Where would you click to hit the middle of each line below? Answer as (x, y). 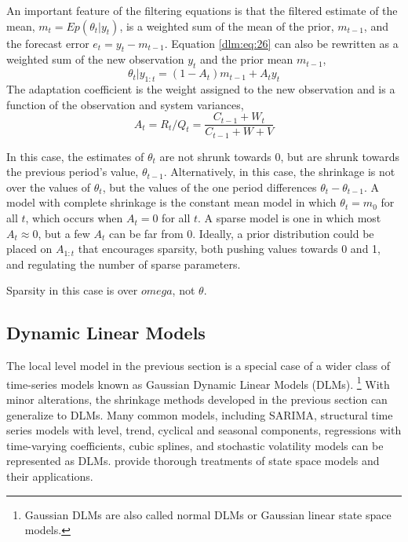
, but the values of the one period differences (209, 187)
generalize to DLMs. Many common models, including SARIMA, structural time (200, 414)
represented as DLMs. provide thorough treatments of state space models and (193, 461)
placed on (29, 249)
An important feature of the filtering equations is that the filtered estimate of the (202, 10)
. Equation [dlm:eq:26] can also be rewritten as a (281, 43)
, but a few (64, 233)
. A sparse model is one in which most (290, 218)
